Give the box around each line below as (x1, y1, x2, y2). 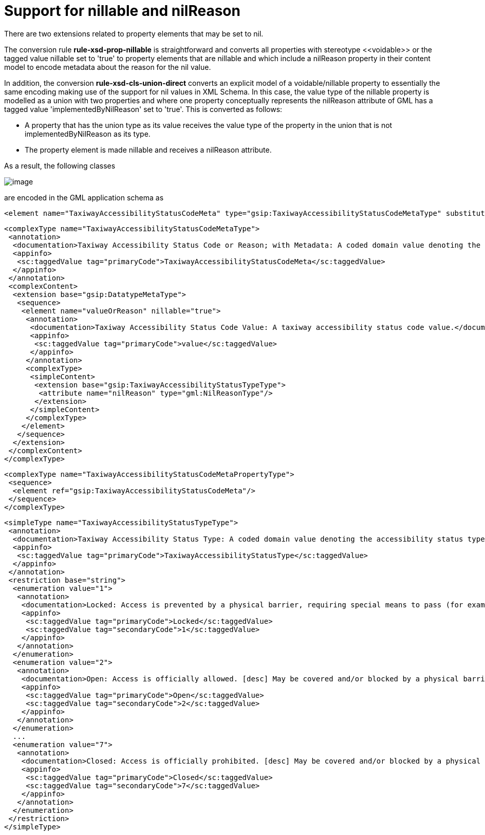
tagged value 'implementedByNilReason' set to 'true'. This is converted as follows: (4, 104, 283, 114)
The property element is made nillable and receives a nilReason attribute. (25, 145, 272, 154)
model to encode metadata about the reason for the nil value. (4, 62, 211, 71)
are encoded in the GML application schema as (4, 193, 164, 202)
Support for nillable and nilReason (4, 2, 240, 20)
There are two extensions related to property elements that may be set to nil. (4, 29, 264, 38)
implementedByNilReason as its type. (25, 129, 151, 138)
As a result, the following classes (4, 161, 116, 170)
